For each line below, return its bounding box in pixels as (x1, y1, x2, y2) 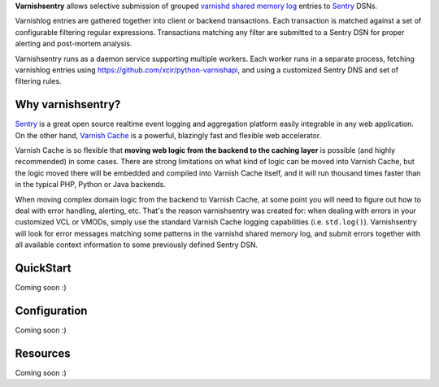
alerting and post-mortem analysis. (15, 39, 133, 49)
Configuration (15, 303, 88, 317)
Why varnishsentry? (15, 98, 121, 111)
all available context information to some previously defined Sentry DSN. (15, 240, 259, 250)
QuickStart (15, 261, 72, 275)
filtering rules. (15, 76, 62, 86)
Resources (15, 346, 71, 360)
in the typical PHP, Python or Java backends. (15, 180, 166, 189)
